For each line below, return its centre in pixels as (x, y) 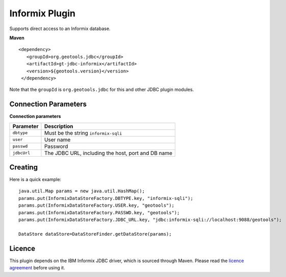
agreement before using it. (37, 268)
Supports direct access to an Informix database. (60, 29)
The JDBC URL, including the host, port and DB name (108, 153)
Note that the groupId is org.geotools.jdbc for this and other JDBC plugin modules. (102, 90)
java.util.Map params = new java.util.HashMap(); (82, 191)
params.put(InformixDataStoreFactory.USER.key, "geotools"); (96, 206)
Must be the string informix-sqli (83, 133)
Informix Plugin (43, 13)
